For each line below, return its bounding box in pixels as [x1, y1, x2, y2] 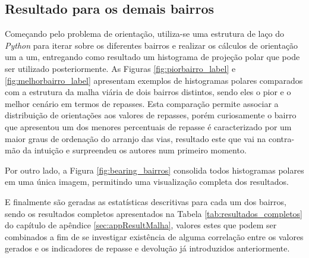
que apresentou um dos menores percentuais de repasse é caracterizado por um [5, 120, 292, 133]
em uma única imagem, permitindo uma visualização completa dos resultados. [5, 175, 289, 188]
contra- [268, 132, 295, 144]
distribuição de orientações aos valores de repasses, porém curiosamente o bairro [5, 109, 297, 121]
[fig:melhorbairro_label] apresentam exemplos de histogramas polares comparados [5, 74, 303, 86]
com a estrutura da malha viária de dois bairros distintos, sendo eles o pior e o [5, 86, 291, 98]
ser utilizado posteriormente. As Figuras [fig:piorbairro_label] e [5, 62, 236, 74]
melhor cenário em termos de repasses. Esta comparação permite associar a [5, 97, 279, 109]
